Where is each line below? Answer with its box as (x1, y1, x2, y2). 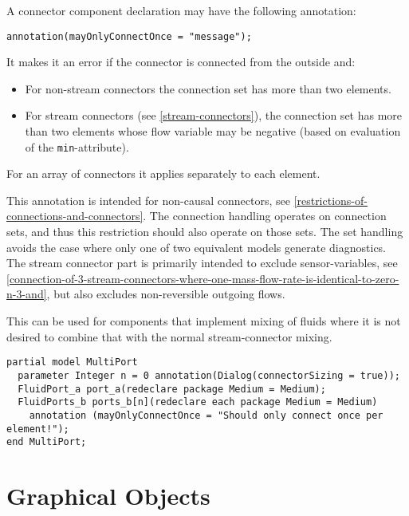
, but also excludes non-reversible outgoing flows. (46, 286, 285, 302)
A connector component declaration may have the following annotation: (6, 2, 356, 18)
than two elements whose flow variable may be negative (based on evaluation (25, 123, 401, 140)
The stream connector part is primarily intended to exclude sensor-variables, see (6, 254, 398, 271)
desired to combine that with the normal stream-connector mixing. (6, 328, 332, 345)
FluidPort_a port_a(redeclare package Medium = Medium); (18, 383, 326, 395)
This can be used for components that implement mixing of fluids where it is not (6, 313, 401, 329)
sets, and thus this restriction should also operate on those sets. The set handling (6, 223, 403, 240)
